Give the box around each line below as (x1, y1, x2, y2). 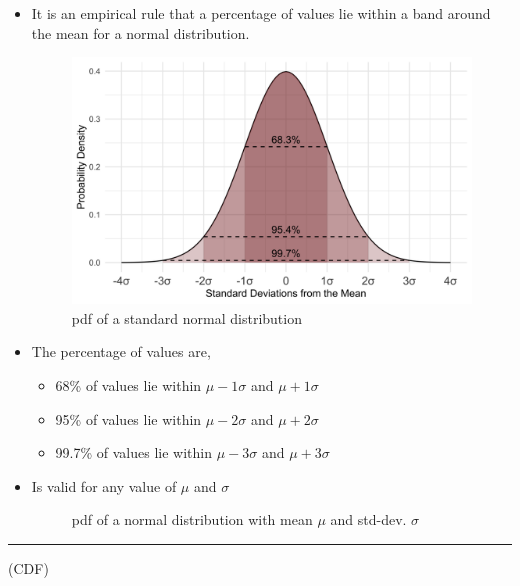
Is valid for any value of (31, 475, 177, 496)
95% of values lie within (55, 408, 202, 429)
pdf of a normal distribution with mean (71, 509, 313, 530)
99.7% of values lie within (55, 442, 213, 463)
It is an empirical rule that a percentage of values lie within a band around (31, 3, 491, 23)
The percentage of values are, (31, 341, 211, 362)
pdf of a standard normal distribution (71, 307, 302, 328)
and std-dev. (330, 509, 407, 530)
